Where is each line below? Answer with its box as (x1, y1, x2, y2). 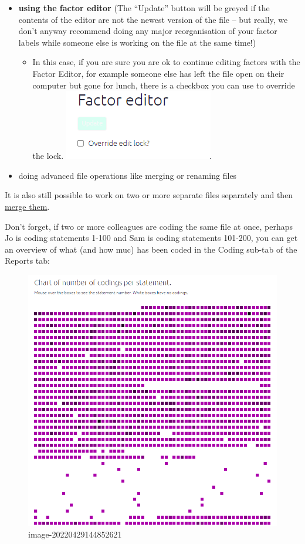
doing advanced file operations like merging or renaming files (18, 169, 237, 181)
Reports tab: (5, 254, 50, 267)
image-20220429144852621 (28, 528, 122, 540)
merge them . (5, 200, 50, 212)
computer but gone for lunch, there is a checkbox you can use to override (32, 79, 295, 91)
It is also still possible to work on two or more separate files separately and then (5, 189, 293, 201)
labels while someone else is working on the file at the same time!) (18, 36, 256, 48)
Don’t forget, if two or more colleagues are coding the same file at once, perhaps (5, 220, 293, 232)
